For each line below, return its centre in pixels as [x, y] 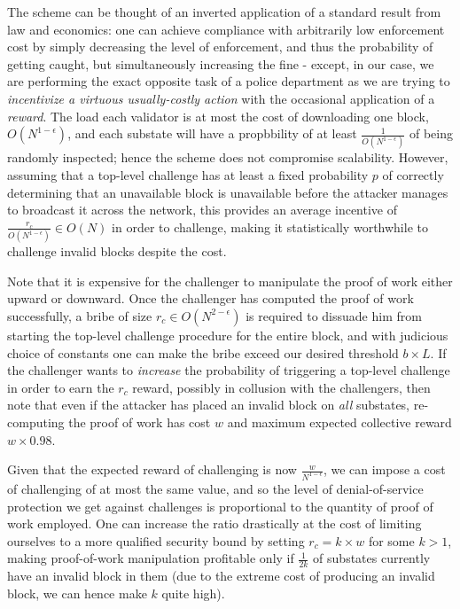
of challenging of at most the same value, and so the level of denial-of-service [215, 488]
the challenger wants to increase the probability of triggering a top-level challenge [229, 370]
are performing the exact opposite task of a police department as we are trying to [229, 81]
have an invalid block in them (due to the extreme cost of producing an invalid [221, 576]
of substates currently [372, 558]
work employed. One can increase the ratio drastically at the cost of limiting [214, 523]
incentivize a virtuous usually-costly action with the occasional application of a [221, 98]
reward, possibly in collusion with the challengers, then [281, 387]
